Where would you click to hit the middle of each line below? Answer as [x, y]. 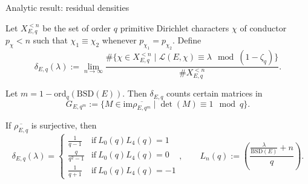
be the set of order [77, 27]
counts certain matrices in [215, 93]
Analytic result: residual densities [67, 7]
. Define [187, 40]
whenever [119, 40]
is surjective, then [64, 125]
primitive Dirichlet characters [175, 27]
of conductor [263, 27]
